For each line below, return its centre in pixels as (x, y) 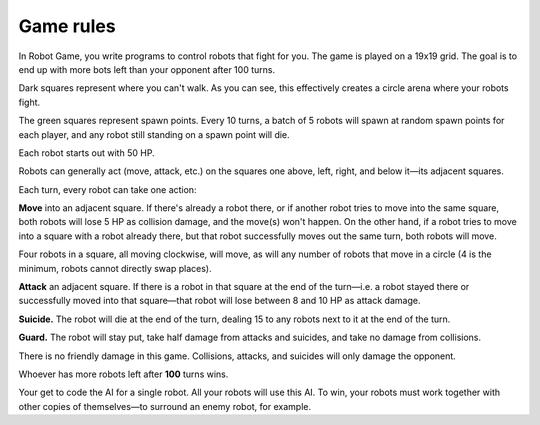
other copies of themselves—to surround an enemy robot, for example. (165, 406)
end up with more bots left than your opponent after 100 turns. (146, 69)
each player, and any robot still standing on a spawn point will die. (154, 134)
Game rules (67, 26)
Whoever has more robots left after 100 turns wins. (123, 374)
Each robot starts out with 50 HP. (86, 152)
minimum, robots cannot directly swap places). (115, 268)
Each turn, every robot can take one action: (107, 189)
